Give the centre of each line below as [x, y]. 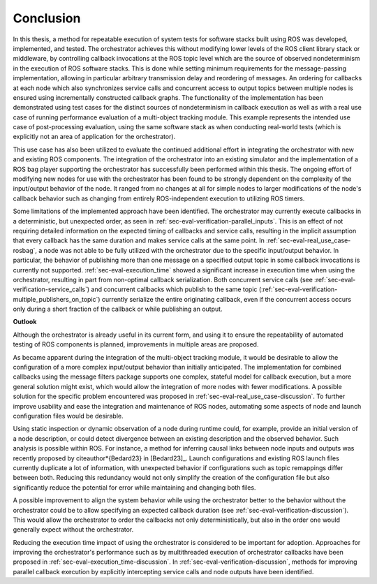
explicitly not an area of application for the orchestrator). [94, 137]
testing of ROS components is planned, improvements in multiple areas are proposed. [136, 344]
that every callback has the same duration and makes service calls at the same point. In [139, 240]
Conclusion [47, 18]
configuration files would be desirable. [68, 416]
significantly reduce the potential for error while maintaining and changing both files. [134, 487]
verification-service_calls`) [51, 289]
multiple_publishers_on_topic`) [57, 299]
